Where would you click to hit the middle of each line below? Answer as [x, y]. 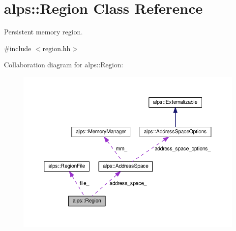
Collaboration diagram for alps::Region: [64, 65]
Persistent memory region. [44, 32]
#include [18, 48]
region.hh [57, 48]
